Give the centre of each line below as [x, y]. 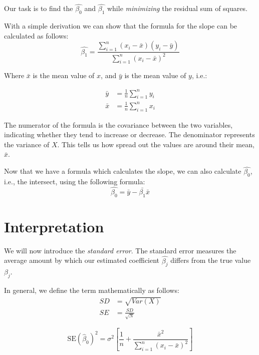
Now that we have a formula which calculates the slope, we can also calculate [123, 171]
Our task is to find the [39, 8]
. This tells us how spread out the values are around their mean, [156, 144]
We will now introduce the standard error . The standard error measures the [120, 250]
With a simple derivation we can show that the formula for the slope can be [121, 26]
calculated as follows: [36, 35]
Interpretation [54, 226]
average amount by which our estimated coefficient [82, 260]
